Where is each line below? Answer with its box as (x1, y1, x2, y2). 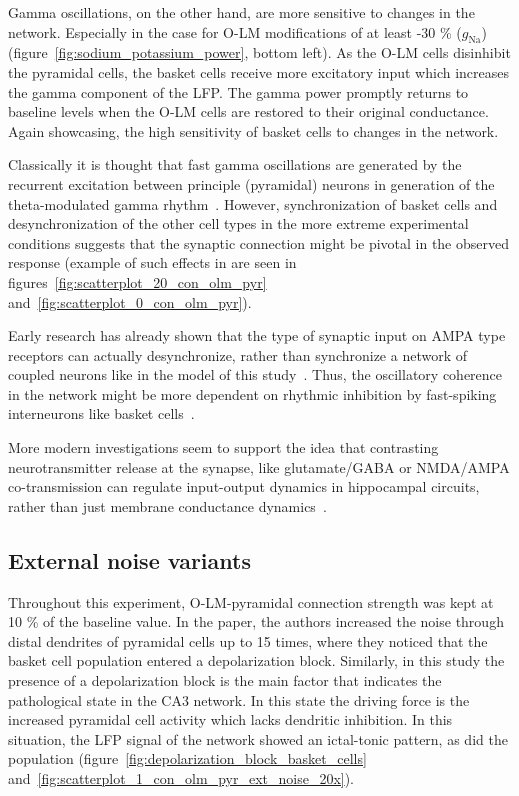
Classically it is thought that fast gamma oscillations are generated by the (8, 154, 462, 175)
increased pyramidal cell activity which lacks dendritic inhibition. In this (8, 709, 453, 730)
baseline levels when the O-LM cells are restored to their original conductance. (8, 101, 489, 122)
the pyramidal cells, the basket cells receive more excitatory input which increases (8, 61, 510, 82)
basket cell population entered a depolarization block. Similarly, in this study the (8, 650, 505, 671)
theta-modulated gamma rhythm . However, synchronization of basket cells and (8, 193, 498, 214)
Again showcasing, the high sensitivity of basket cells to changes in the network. (8, 120, 499, 141)
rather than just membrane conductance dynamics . (8, 495, 327, 516)
